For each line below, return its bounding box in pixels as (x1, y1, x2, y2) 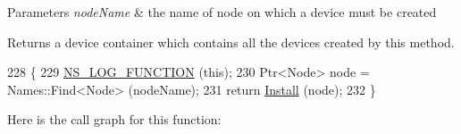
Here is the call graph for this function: (7, 110, 222, 129)
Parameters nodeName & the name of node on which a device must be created (7, 3, 437, 21)
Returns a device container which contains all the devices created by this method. (7, 32, 455, 51)
